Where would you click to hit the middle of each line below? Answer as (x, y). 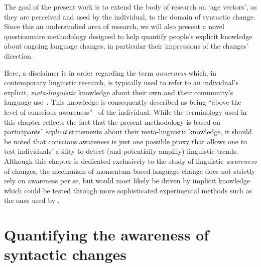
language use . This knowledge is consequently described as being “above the (123, 102)
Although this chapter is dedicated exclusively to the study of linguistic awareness (130, 161)
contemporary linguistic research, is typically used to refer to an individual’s (121, 82)
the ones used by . (32, 200)
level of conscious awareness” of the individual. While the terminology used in (125, 111)
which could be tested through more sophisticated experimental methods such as (128, 190)
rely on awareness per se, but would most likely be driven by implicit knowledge (127, 181)
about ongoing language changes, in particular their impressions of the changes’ (126, 46)
